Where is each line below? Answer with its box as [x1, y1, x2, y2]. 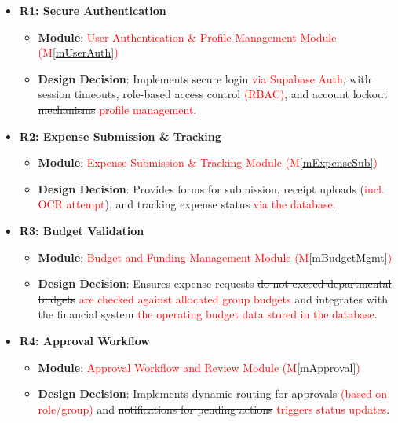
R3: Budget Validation [19, 222, 144, 238]
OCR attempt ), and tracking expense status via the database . [38, 196, 336, 212]
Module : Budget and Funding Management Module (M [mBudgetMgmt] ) [38, 248, 393, 265]
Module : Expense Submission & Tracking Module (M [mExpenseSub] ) [38, 154, 378, 171]
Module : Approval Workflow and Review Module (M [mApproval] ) [38, 359, 360, 375]
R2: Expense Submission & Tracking [19, 127, 221, 144]
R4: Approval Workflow [19, 332, 150, 348]
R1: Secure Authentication [19, 2, 166, 18]
